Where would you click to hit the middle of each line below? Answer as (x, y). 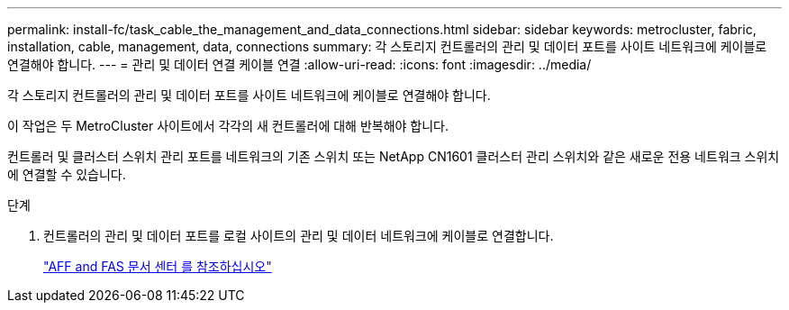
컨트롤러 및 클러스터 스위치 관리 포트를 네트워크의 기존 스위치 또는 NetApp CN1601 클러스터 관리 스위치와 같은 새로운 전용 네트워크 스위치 (394, 156)
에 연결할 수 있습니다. (67, 174)
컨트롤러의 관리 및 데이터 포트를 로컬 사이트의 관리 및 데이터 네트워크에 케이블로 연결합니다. (299, 236)
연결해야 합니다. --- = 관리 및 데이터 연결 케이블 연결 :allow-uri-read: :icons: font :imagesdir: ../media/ (299, 64)
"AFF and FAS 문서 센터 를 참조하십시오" (158, 266)
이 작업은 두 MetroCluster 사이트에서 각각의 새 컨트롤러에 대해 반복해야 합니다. (228, 126)
